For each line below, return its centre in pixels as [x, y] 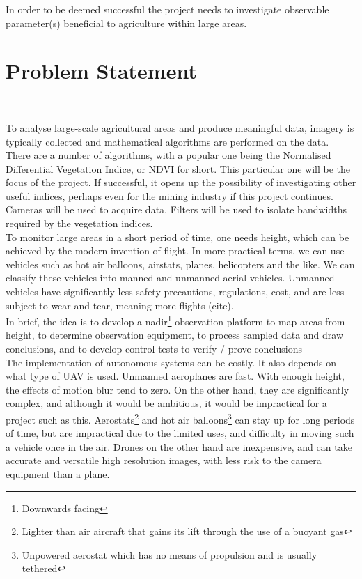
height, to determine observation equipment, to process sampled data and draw [175, 335]
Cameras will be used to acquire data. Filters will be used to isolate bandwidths [176, 209]
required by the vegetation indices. [79, 223]
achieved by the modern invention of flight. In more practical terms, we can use [175, 250]
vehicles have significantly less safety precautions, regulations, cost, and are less [175, 292]
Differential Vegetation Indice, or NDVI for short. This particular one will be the [178, 168]
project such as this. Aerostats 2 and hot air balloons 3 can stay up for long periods [180, 418]
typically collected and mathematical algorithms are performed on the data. [167, 141]
